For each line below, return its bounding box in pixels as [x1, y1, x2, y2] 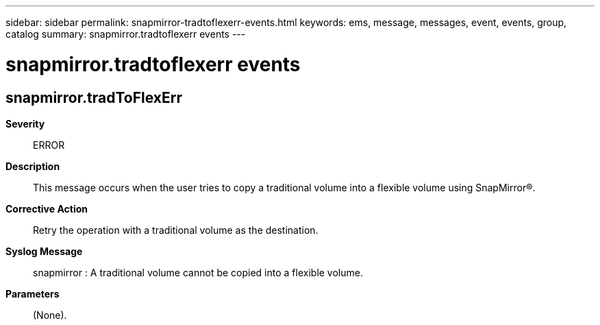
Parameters [5, 287, 60, 300]
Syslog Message [5, 245, 83, 257]
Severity [5, 117, 45, 130]
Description [5, 160, 60, 172]
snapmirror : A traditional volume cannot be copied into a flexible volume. [33, 266, 363, 278]
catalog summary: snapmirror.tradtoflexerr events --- [5, 28, 246, 40]
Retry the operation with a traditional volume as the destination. [33, 224, 318, 236]
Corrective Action [5, 202, 88, 215]
